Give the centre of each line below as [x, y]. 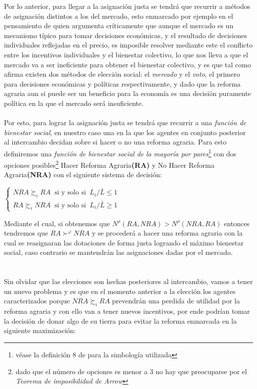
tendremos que [26, 233]
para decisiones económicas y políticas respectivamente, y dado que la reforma [122, 83]
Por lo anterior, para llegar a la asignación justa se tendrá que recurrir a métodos [127, 6]
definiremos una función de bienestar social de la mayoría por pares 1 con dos [120, 152]
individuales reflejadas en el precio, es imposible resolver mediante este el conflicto [128, 45]
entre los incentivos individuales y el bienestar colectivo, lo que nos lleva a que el [126, 54]
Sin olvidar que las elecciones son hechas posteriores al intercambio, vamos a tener [128, 281]
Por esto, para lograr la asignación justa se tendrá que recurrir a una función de [125, 122]
